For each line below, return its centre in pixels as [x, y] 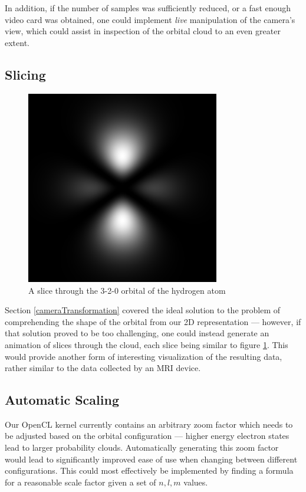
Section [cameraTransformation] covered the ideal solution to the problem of [143, 310]
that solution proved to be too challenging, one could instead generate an [137, 333]
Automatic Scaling [62, 400]
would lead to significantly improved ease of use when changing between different [151, 459]
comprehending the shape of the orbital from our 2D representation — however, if [153, 321]
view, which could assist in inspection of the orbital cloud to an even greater [143, 31]
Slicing [25, 74]
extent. [17, 42]
